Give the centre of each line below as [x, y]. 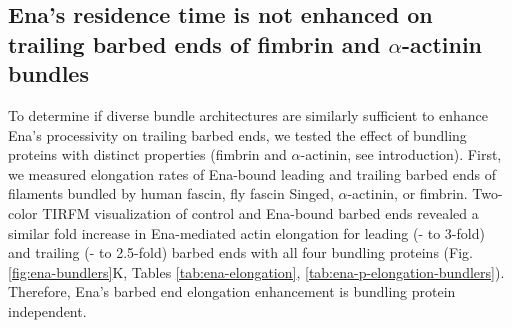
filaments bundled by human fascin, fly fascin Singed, [171, 193]
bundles [48, 73]
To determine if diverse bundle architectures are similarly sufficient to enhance [248, 114]
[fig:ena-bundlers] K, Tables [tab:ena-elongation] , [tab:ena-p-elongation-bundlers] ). [256, 271]
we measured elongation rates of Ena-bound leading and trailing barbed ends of [252, 173]
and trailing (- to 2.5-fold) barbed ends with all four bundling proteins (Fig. [240, 252]
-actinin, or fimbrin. [407, 193]
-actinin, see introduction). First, [401, 154]
